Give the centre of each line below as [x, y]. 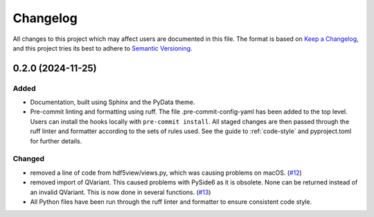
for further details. [56, 141]
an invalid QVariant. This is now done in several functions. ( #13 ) [121, 192]
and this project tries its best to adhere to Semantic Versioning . [103, 48]
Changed [29, 159]
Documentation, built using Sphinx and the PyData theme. [113, 102]
